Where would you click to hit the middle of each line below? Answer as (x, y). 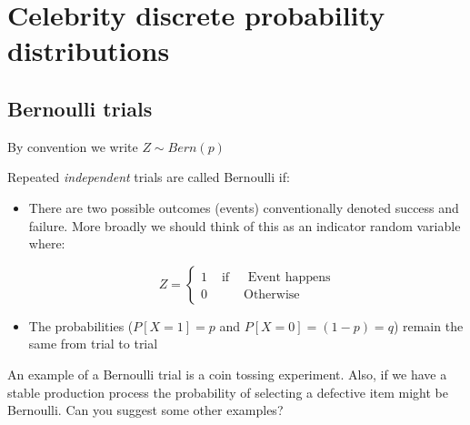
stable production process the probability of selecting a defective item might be (228, 392)
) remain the (428, 325)
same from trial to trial (93, 344)
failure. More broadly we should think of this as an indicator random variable (245, 225)
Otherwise (271, 294)
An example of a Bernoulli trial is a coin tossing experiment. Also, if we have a (227, 374)
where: (47, 243)
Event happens (289, 277)
